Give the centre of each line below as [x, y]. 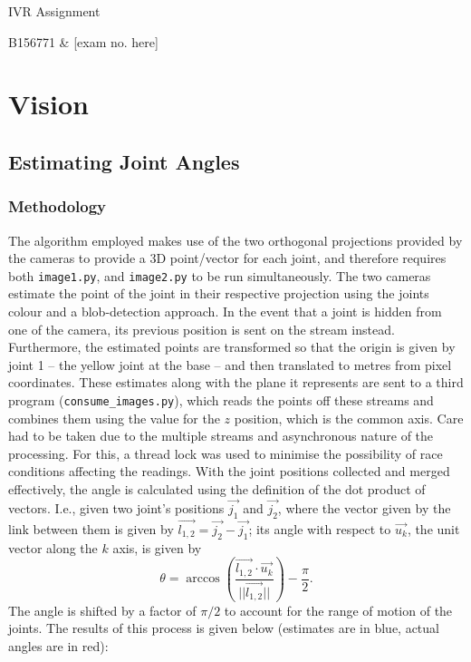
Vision [48, 104]
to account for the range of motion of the [338, 610]
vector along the [53, 547]
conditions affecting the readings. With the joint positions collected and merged [229, 471]
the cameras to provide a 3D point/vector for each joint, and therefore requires [227, 258]
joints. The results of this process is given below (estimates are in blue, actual [224, 628]
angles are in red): [58, 645]
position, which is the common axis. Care [349, 418]
